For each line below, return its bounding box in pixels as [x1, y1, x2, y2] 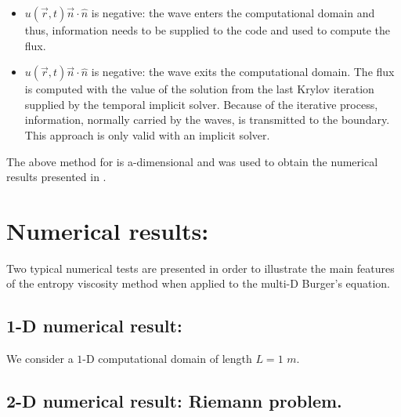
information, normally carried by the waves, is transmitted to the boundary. [24, 111, 390, 128]
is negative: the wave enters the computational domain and [91, 5, 375, 20]
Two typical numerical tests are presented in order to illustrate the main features [6, 259, 395, 276]
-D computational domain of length [82, 350, 252, 367]
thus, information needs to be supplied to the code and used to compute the [24, 22, 391, 38]
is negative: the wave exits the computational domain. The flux [91, 63, 395, 80]
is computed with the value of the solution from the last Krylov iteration [24, 81, 374, 97]
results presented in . [6, 169, 107, 185]
